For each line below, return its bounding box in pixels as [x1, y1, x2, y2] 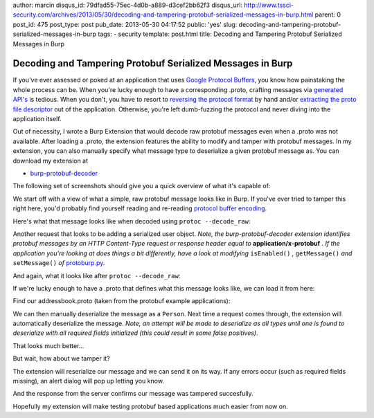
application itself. [12, 115, 62, 123]
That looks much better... [12, 341, 84, 349]
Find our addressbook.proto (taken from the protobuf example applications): [12, 297, 231, 305]
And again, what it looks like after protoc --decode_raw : [12, 271, 181, 280]
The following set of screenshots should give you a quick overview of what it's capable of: [12, 182, 271, 190]
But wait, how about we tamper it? [12, 354, 110, 363]
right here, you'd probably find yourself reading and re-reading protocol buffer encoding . [12, 204, 267, 212]
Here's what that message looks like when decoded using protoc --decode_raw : [12, 217, 251, 225]
